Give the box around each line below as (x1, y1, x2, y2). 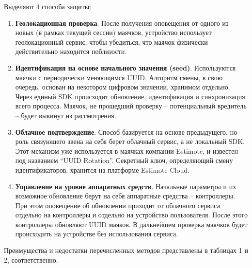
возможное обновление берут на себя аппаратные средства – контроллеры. (15, 191, 235, 201)
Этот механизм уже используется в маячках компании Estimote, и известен (15, 145, 238, 156)
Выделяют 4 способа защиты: (4, 1, 91, 11)
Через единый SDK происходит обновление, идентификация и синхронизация (15, 91, 245, 101)
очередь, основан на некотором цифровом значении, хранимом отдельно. (15, 82, 230, 92)
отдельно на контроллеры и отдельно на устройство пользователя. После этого (15, 210, 248, 220)
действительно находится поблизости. (15, 46, 127, 56)
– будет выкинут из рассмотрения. (15, 110, 116, 120)
